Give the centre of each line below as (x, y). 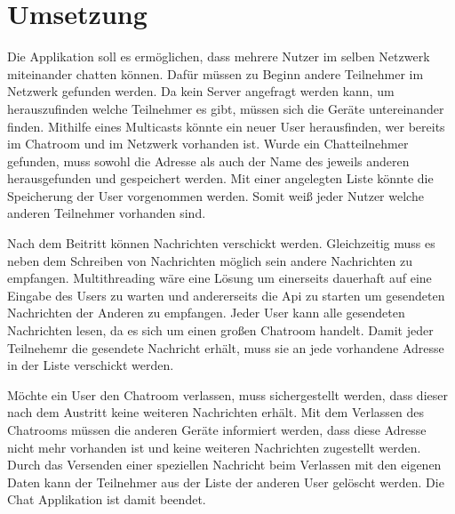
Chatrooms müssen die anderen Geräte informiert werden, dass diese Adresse (217, 430)
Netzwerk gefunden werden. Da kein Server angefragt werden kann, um (201, 91)
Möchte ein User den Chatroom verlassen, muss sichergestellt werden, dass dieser (227, 394)
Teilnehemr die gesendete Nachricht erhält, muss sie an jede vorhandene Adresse (226, 347)
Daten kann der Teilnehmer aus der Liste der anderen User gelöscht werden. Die (226, 482)
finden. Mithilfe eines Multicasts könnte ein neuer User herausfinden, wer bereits (226, 126)
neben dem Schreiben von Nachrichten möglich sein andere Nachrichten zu (210, 260)
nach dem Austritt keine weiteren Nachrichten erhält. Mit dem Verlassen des (216, 412)
